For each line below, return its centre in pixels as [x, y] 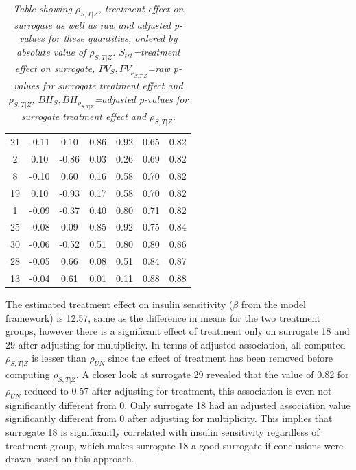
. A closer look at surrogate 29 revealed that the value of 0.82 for [212, 374]
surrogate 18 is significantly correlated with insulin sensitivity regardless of [163, 432]
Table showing [43, 8]
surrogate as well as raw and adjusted [93, 24]
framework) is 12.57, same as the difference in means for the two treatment [163, 317]
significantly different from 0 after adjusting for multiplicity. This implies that [169, 418]
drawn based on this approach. [70, 459]
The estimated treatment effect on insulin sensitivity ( [119, 304]
